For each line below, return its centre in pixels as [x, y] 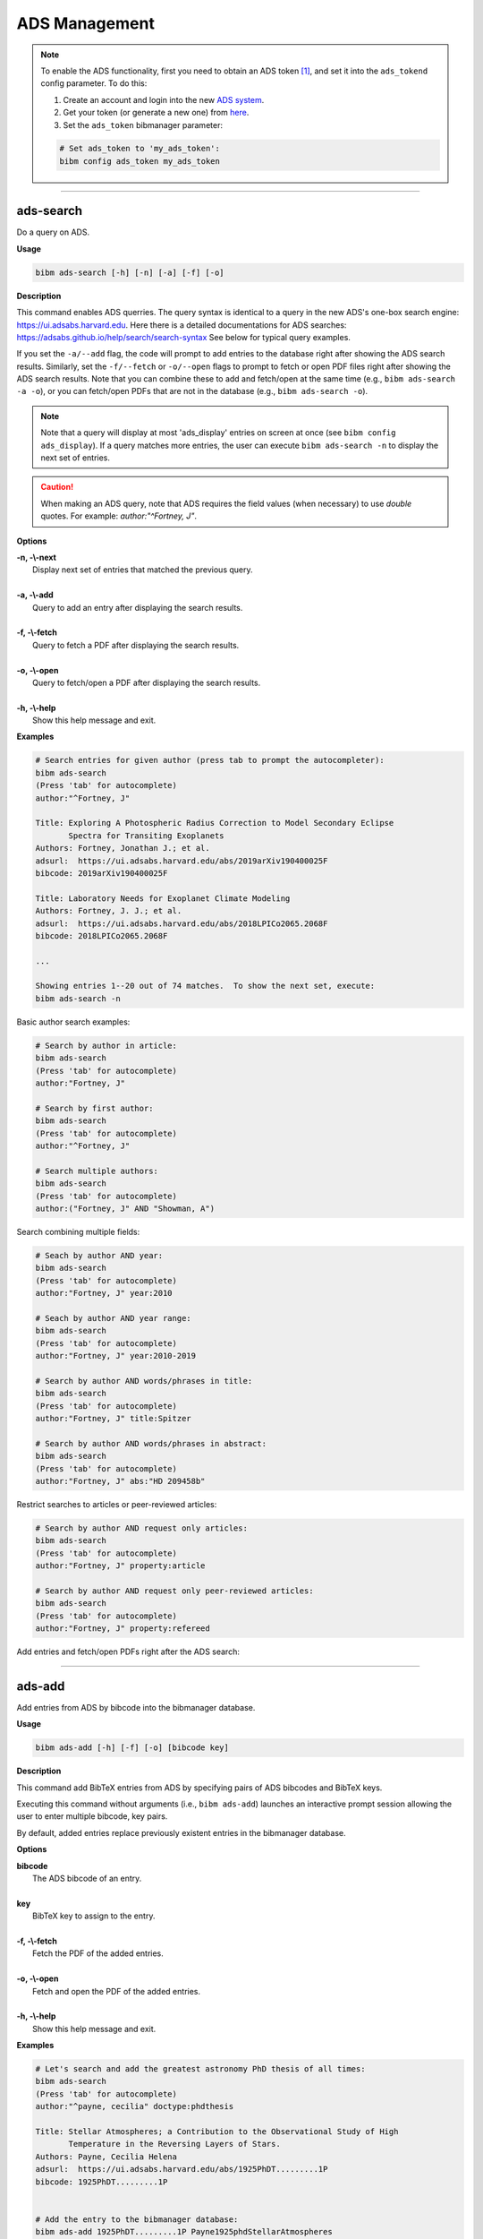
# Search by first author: [94, 1108]
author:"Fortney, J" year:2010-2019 [116, 1355]
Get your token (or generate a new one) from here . [156, 113]
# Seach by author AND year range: [113, 1318]
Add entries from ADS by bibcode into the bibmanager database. [136, 1707]
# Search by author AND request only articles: [141, 1528]
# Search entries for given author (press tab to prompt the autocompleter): [210, 760]
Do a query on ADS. [53, 232]
